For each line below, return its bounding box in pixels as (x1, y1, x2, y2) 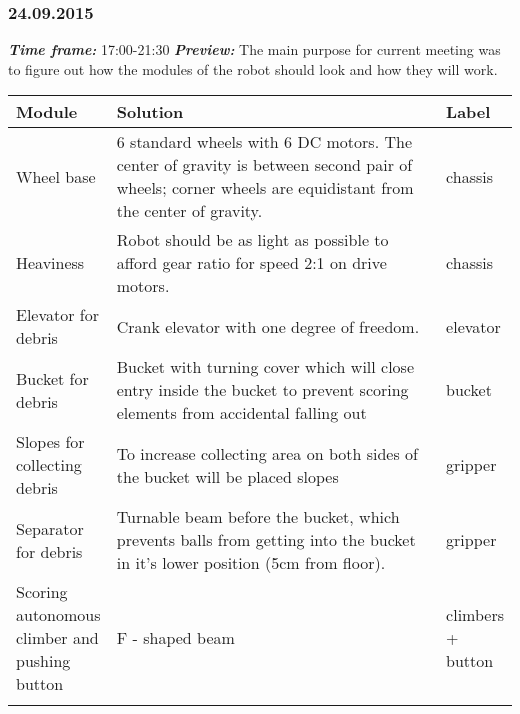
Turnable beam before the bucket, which (116, 505, 400, 529)
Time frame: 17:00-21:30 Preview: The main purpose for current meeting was (8, 39, 501, 60)
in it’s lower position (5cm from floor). (116, 551, 386, 575)
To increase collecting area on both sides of (116, 441, 418, 465)
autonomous (16, 603, 101, 627)
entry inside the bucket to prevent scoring (116, 378, 409, 402)
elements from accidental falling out (116, 401, 367, 425)
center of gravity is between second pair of (116, 153, 413, 177)
